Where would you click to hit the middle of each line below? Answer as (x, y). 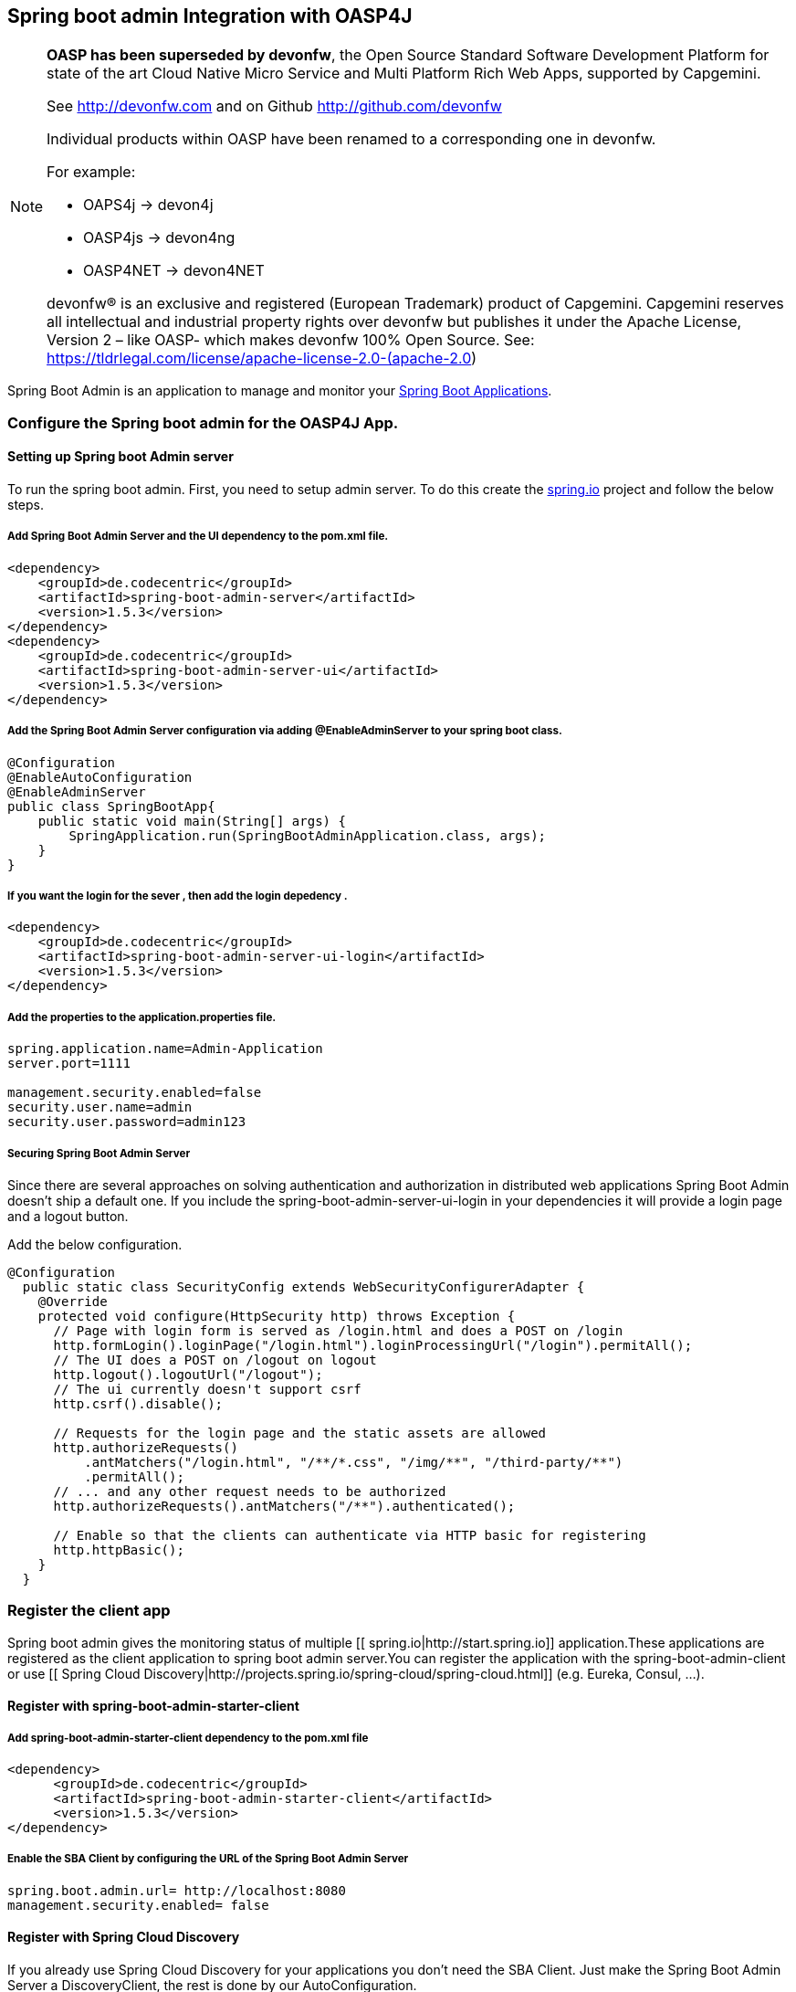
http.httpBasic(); (119, 1549)
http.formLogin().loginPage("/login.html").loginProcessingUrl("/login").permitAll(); (373, 1345)
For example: (91, 172)
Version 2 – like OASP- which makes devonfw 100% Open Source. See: (291, 340)
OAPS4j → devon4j (148, 205)
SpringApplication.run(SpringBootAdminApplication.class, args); (308, 835)
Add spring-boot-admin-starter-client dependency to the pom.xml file (188, 1738)
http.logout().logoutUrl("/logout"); (188, 1374)
